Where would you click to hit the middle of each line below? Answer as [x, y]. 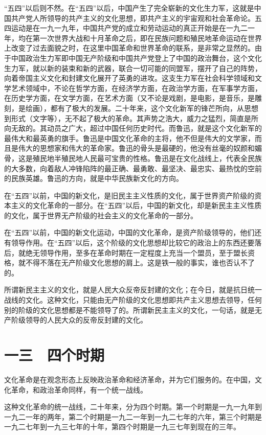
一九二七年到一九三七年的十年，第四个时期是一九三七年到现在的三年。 [122, 427]
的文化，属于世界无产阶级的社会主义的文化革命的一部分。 [101, 215]
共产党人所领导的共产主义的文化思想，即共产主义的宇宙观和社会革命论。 [133, 18]
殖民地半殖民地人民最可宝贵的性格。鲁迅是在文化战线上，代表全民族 [147, 158]
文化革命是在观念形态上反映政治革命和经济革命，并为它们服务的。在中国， [129, 379]
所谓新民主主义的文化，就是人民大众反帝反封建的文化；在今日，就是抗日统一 [133, 290]
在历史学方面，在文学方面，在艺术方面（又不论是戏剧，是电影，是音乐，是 [129, 98]
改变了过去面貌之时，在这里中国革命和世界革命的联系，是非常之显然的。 [133, 48]
